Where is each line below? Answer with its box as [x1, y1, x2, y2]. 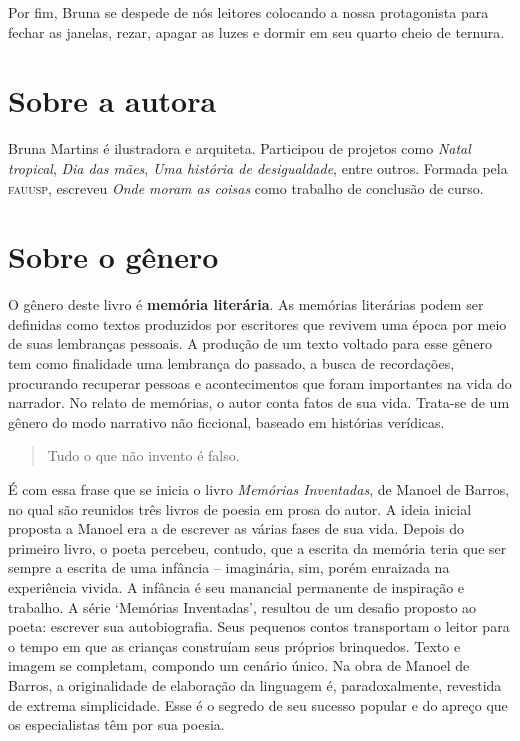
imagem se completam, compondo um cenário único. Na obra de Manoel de [8, 655, 470, 676]
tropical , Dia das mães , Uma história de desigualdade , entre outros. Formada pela [8, 157, 508, 178]
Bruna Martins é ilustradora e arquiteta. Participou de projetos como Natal [8, 138, 471, 159]
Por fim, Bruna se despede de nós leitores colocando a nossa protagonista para [8, 2, 489, 22]
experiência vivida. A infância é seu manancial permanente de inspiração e [8, 576, 465, 597]
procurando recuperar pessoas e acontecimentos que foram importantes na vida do [8, 372, 512, 393]
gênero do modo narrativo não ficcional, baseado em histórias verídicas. [8, 411, 445, 432]
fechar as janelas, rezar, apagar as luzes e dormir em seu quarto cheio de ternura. [8, 21, 505, 42]
